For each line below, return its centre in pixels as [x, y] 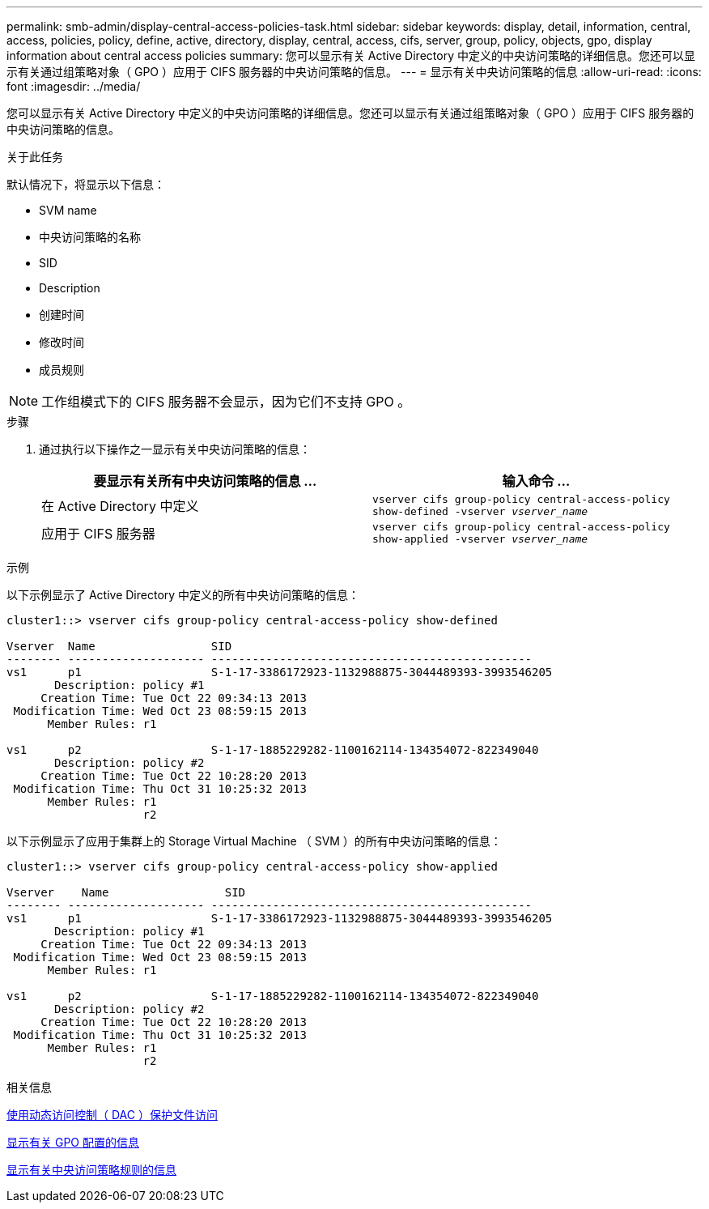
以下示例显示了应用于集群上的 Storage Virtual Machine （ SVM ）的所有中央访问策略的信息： [254, 841]
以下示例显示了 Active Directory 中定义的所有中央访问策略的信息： [183, 595]
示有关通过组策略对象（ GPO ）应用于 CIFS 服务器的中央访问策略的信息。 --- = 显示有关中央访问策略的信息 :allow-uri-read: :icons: [354, 72]
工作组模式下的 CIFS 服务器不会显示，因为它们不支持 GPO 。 [226, 402]
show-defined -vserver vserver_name [480, 511]
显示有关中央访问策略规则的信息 [91, 1170]
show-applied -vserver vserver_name [480, 539]
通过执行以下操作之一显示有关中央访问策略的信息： [175, 449]
